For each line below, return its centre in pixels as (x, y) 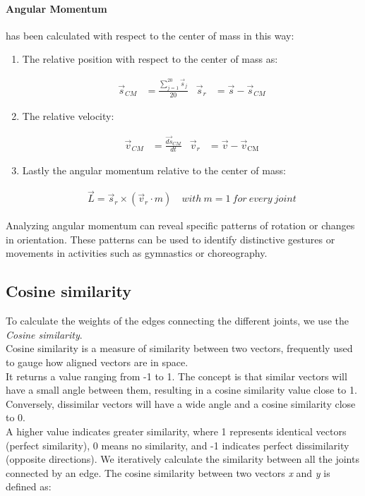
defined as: (29, 486)
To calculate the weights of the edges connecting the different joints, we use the (177, 321)
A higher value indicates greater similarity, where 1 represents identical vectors (176, 431)
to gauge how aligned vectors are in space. (97, 362)
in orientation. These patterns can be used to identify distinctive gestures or (170, 239)
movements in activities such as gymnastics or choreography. (137, 253)
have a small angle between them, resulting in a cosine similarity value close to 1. (181, 390)
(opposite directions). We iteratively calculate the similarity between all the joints (182, 459)
